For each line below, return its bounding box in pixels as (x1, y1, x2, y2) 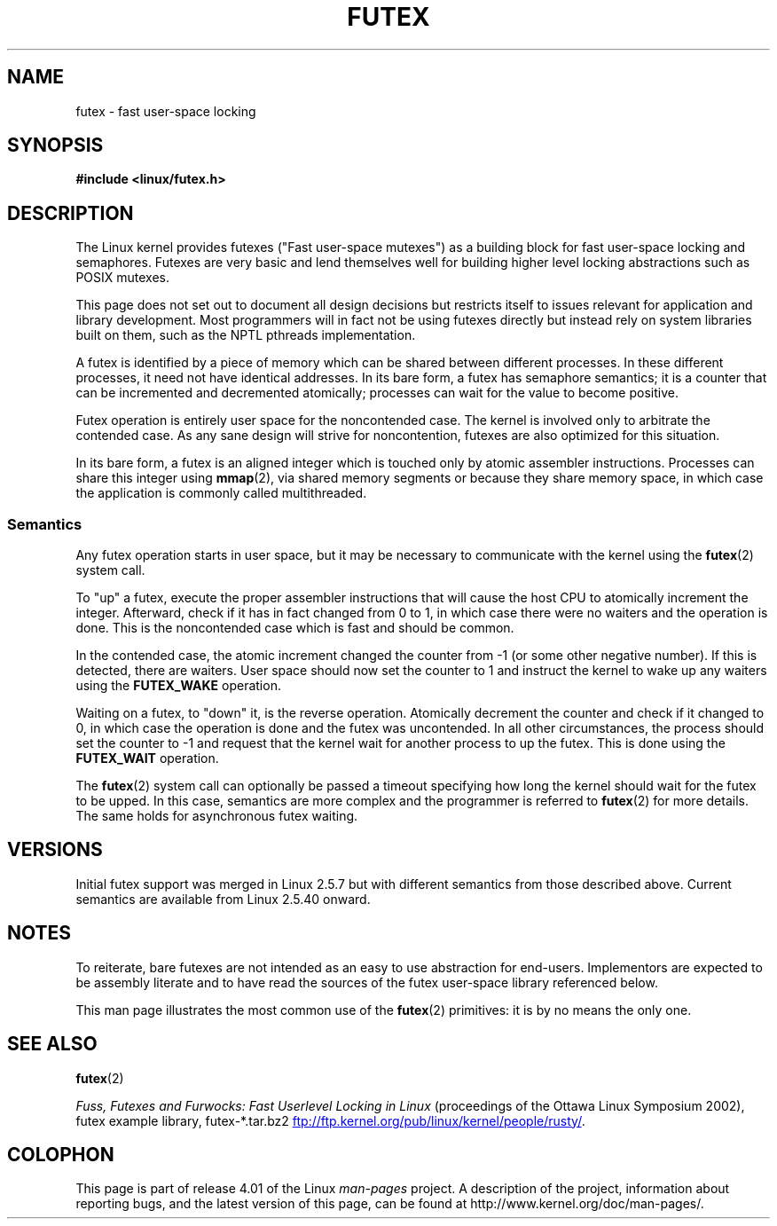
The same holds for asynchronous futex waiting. (75, 808, 358, 824)
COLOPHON (7, 1143, 114, 1166)
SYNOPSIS (7, 134, 104, 157)
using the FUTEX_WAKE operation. (75, 678, 281, 694)
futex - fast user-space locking (75, 103, 256, 119)
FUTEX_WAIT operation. (75, 751, 219, 766)
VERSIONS (7, 838, 103, 861)
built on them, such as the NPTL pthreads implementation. (75, 327, 416, 343)
